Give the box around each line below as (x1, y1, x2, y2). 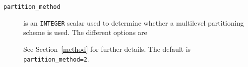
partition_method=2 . (23, 53, 89, 64)
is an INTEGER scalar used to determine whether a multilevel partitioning (23, 17, 244, 28)
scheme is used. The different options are (23, 27, 147, 37)
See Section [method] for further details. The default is (23, 43, 191, 54)
